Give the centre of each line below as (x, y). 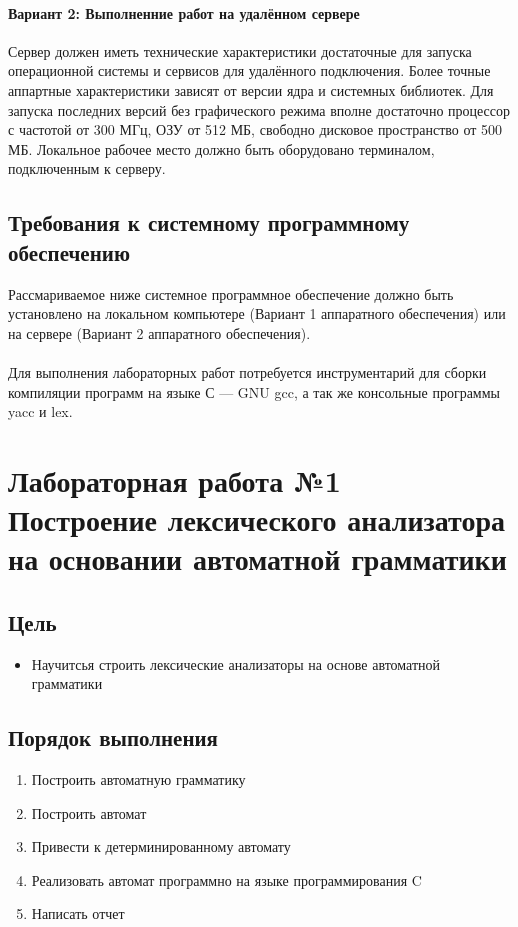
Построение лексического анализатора (257, 519)
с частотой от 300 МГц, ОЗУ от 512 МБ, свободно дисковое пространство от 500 (255, 129)
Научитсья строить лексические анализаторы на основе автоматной (236, 663)
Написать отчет (78, 913)
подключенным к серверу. (87, 168)
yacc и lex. (40, 411)
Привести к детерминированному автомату (161, 846)
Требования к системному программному (209, 222)
